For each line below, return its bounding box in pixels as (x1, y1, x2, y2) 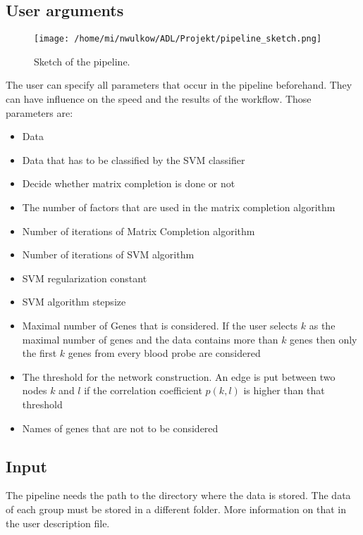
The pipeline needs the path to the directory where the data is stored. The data (6, 488, 351, 503)
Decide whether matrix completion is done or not (22, 176, 235, 191)
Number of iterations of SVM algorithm (22, 247, 195, 262)
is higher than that (243, 383, 325, 398)
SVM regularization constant (22, 270, 147, 285)
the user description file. (6, 515, 110, 530)
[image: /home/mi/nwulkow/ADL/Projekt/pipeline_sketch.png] (34, 34, 322, 44)
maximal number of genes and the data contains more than (22, 332, 278, 346)
